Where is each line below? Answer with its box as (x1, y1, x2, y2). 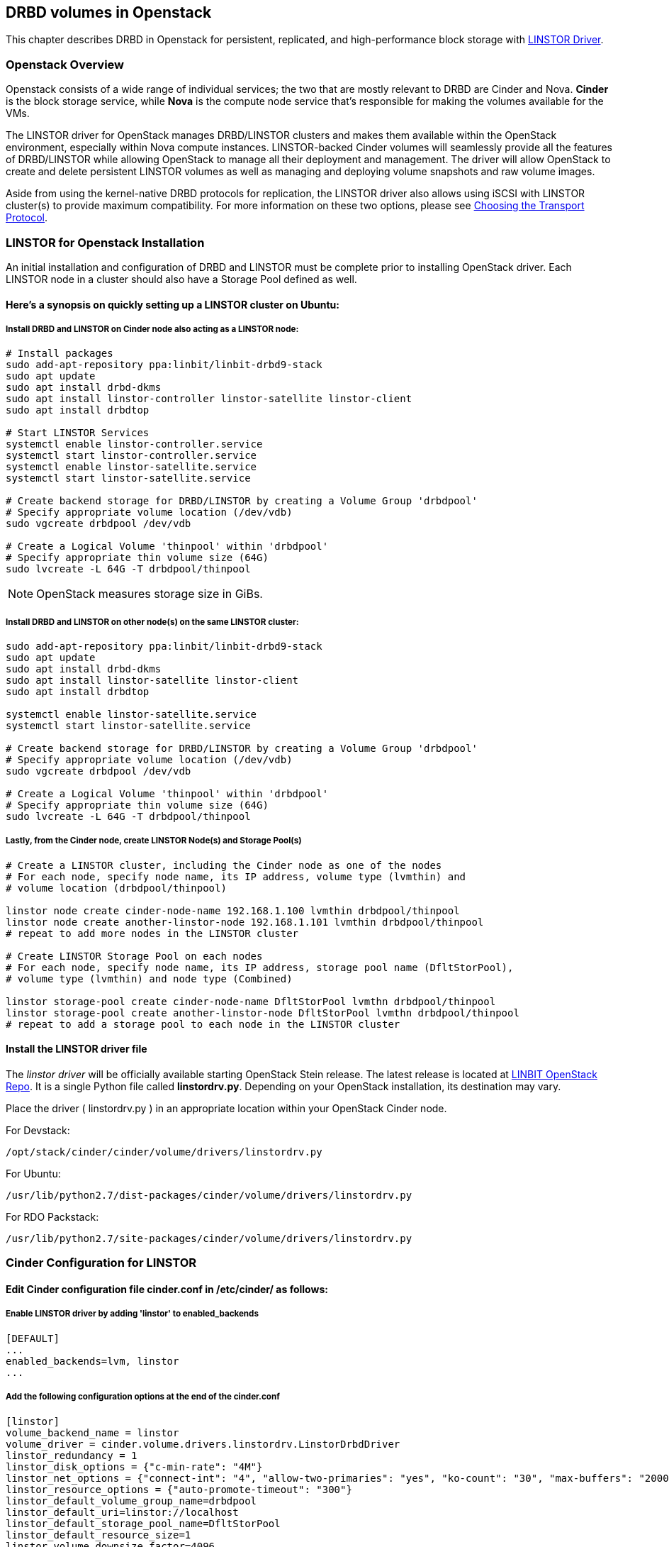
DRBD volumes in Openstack (6, 4, 212, 21)
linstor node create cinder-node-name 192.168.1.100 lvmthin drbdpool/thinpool (6, 904, 460, 916)
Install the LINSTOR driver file (6, 1043, 147, 1055)
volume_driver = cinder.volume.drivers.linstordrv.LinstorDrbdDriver (6, 1438, 400, 1450)
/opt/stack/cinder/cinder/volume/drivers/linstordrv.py (6, 1146, 322, 1158)
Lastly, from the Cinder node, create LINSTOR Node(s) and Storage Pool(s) (6, 836, 302, 846)
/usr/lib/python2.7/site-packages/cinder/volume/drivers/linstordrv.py (6, 1233, 412, 1245)
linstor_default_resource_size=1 (6, 1529, 191, 1541)
